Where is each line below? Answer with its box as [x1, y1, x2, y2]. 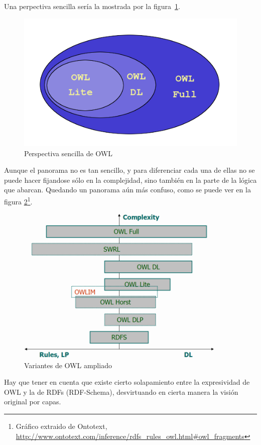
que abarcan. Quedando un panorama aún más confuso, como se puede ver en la [4, 184, 251, 195]
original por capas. [4, 396, 61, 407]
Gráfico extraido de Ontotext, [16, 420, 107, 431]
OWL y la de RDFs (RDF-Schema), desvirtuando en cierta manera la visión [4, 386, 238, 397]
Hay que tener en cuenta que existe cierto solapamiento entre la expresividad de [4, 377, 250, 387]
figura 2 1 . [4, 194, 33, 206]
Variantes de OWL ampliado [24, 360, 112, 370]
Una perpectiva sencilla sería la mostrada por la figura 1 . [4, 1, 180, 11]
